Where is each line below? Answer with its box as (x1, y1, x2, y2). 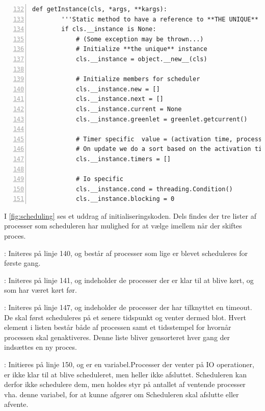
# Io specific (75, 175, 123, 183)
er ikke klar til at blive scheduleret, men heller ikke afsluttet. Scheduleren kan (4, 369, 247, 379)
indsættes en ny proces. (4, 342, 77, 352)
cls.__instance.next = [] (75, 95, 164, 103)
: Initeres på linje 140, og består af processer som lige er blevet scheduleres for (4, 247, 248, 258)
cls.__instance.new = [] (75, 85, 160, 93)
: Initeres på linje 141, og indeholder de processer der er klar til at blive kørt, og (4, 274, 254, 285)
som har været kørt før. (4, 285, 77, 295)
